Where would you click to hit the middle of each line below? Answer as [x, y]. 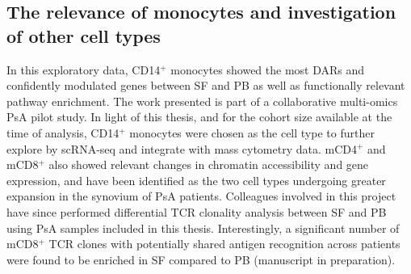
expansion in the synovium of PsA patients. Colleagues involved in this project [201, 196]
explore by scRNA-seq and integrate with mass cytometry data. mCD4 [182, 148]
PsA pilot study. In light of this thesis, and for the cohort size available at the [199, 117]
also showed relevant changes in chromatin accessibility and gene [209, 164]
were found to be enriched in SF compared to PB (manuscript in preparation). [201, 259]
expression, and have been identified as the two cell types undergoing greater [196, 180]
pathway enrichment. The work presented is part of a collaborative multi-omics [202, 101]
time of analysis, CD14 [63, 132]
